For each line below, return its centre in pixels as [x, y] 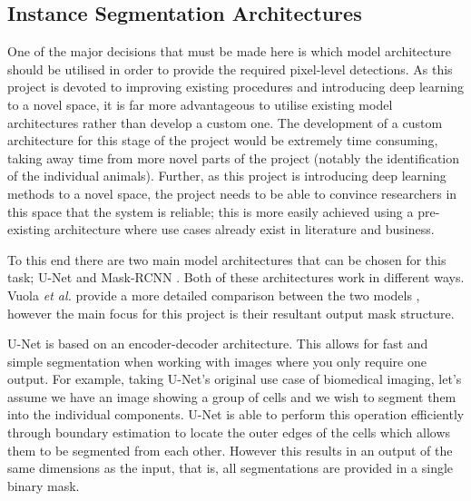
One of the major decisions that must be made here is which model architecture [229, 51]
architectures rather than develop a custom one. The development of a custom [225, 122]
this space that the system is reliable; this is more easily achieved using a [211, 211]
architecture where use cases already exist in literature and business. [244, 229]
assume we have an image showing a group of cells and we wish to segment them [232, 396]
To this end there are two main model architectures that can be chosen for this [227, 259]
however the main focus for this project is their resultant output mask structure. [231, 313]
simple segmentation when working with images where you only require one [217, 361]
